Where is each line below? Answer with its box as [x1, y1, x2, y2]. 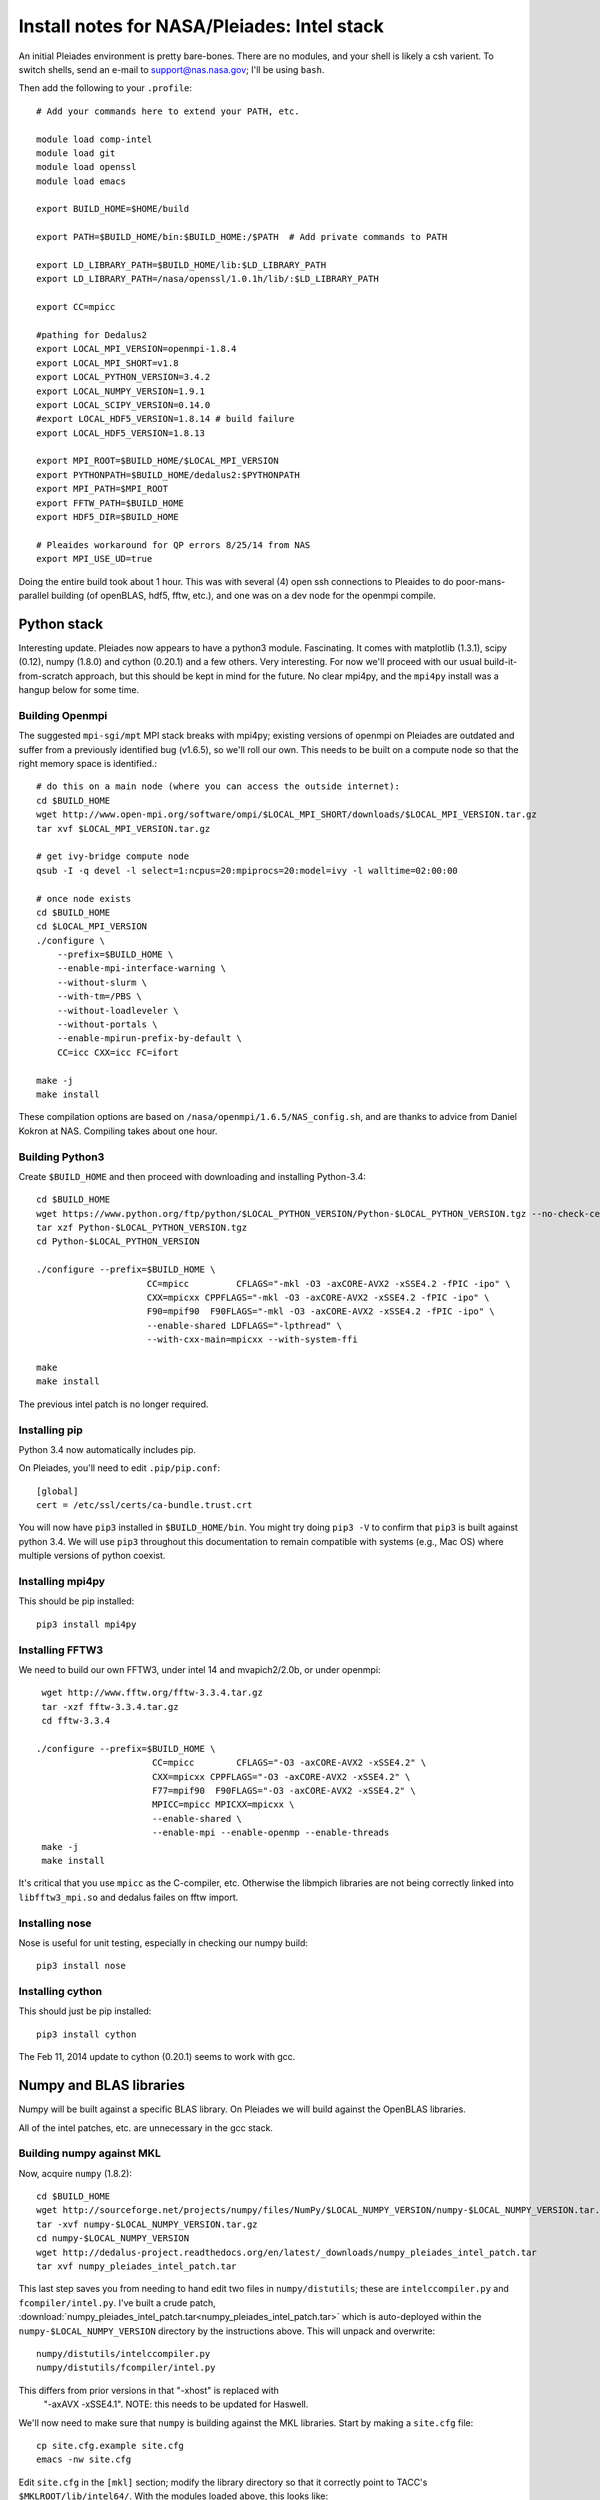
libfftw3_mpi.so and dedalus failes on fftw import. [18, 1891, 239, 1903]
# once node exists [36, 893, 132, 904]
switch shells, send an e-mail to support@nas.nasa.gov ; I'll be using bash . [18, 63, 325, 75]
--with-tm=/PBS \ [56, 991, 142, 1002]
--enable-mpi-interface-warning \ [56, 963, 227, 974]
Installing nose [18, 1916, 92, 1930]
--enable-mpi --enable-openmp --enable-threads [151, 1827, 390, 1839]
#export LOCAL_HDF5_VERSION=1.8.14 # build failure [36, 413, 295, 425]
